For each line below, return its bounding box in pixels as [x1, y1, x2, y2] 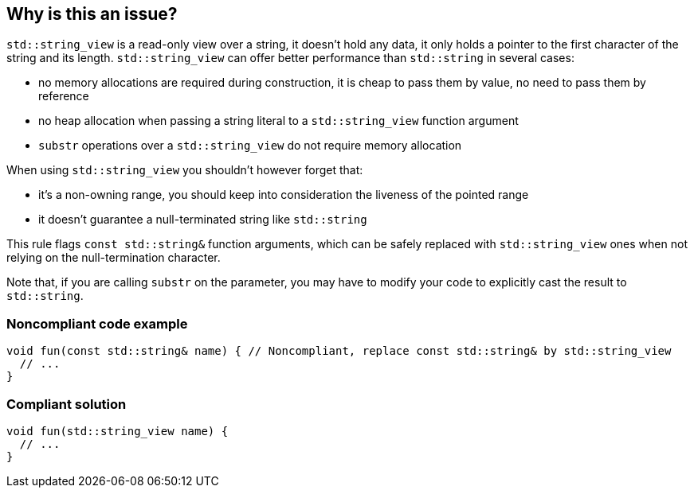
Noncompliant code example [6, 315, 188, 332]
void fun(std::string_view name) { [6, 424, 229, 438]
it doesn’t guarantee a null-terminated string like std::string [38, 212, 367, 227]
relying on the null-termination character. [6, 251, 221, 265]
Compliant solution [6, 395, 127, 412]
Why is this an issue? [6, 4, 178, 24]
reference [38, 89, 89, 103]
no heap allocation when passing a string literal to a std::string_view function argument [38, 114, 519, 128]
